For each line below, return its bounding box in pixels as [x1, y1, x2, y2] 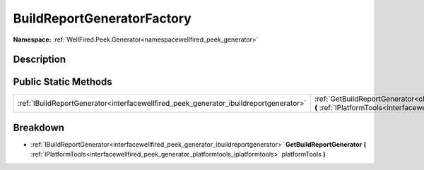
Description [13, 54, 66, 66]
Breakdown [13, 121, 65, 133]
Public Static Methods [13, 76, 112, 88]
